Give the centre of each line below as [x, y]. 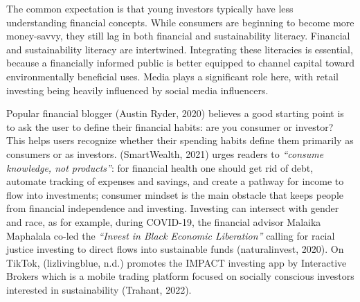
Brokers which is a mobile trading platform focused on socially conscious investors [180, 276]
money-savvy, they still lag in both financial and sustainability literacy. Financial [178, 36]
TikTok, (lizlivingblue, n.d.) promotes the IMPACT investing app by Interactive [177, 262]
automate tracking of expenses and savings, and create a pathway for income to [175, 181]
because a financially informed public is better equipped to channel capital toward [181, 63]
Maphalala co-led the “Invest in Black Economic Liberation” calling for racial [171, 235]
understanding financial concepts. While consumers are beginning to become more [180, 22]
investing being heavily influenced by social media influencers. [137, 90]
